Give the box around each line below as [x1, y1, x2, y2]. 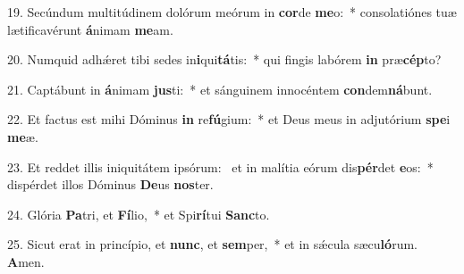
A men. [7, 252, 45, 270]
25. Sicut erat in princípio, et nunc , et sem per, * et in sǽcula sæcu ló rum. [7, 235, 418, 253]
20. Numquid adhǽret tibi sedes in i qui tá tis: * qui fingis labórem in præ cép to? [7, 50, 442, 69]
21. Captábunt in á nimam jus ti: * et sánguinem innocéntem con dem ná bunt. [7, 79, 433, 98]
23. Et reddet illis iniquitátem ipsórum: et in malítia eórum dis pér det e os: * [7, 157, 434, 176]
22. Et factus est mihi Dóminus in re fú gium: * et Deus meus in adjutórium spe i [7, 110, 451, 129]
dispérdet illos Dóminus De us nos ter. [7, 175, 214, 194]
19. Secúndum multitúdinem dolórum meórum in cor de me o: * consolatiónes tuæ [7, 3, 457, 21]
